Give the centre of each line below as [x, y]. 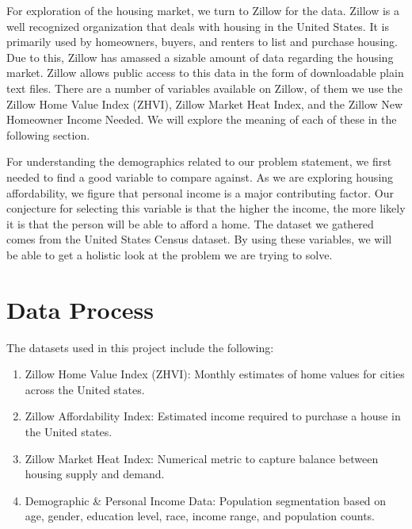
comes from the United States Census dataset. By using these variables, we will [199, 239]
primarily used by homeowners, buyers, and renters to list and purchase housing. [202, 42]
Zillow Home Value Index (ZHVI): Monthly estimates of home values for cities [215, 374]
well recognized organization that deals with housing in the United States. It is [198, 26]
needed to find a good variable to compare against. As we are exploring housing [200, 176]
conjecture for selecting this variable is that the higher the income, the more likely [206, 208]
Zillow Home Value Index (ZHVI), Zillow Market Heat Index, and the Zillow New [205, 103]
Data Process [80, 309]
